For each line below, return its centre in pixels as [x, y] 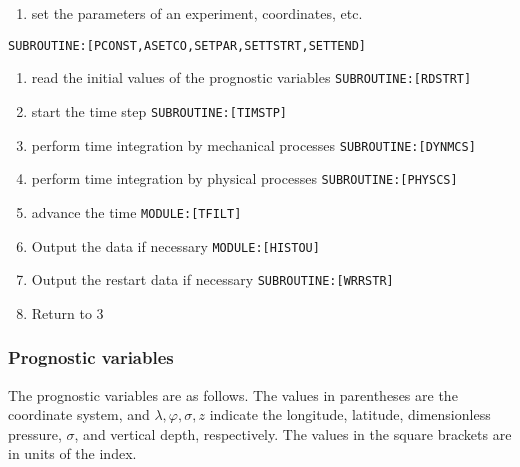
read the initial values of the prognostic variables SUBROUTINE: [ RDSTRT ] [251, 77]
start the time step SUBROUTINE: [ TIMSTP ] [159, 110]
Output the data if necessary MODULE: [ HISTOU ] [175, 245]
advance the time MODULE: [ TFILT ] [136, 211]
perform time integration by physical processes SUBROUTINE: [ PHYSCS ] [244, 178]
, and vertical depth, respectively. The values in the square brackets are [293, 433]
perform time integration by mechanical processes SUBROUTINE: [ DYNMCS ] [253, 144]
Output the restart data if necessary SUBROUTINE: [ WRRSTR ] [212, 279]
